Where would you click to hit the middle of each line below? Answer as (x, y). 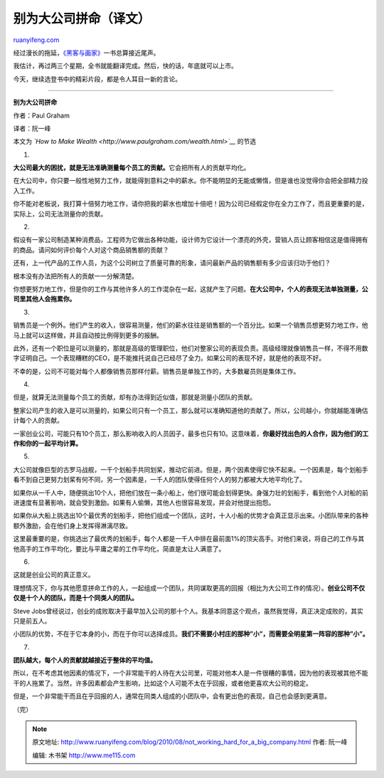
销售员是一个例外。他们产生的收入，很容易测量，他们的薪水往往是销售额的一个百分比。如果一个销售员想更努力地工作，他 (191, 325)
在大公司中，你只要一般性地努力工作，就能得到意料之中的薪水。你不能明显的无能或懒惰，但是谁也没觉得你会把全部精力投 (191, 181)
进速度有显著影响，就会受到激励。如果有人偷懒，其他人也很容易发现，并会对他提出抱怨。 (144, 503)
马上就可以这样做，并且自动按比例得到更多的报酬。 (88, 335)
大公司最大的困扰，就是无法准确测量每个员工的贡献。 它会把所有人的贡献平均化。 (132, 168)
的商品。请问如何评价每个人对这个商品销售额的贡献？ (91, 250)
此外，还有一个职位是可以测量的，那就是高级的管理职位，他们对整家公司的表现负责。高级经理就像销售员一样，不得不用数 (191, 348)
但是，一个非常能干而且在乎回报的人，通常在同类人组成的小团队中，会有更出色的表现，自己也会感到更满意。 (172, 696)
